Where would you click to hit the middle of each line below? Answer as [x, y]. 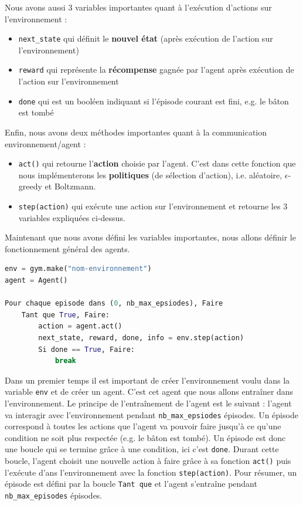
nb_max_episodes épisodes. [54, 495]
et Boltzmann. [70, 186]
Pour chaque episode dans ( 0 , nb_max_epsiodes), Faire [114, 304]
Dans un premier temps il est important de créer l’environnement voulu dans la [147, 380]
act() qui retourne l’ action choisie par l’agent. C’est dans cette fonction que [157, 163]
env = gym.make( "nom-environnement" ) [78, 269]
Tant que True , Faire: [65, 315]
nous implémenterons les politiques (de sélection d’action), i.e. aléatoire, [150, 174]
